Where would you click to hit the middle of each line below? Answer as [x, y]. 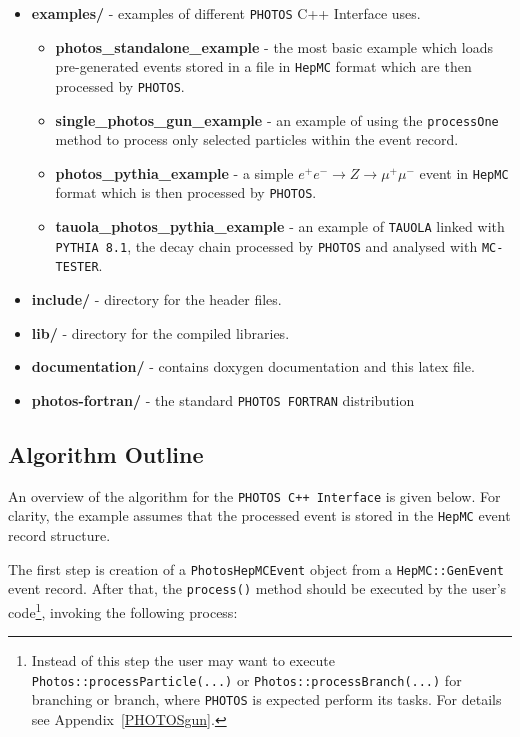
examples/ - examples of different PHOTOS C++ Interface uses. [226, 13]
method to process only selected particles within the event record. [257, 139]
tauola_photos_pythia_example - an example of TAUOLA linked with [280, 226]
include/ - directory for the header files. [156, 299]
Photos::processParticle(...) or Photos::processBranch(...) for [246, 679]
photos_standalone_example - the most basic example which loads [274, 46]
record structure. [59, 535]
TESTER [77, 267]
